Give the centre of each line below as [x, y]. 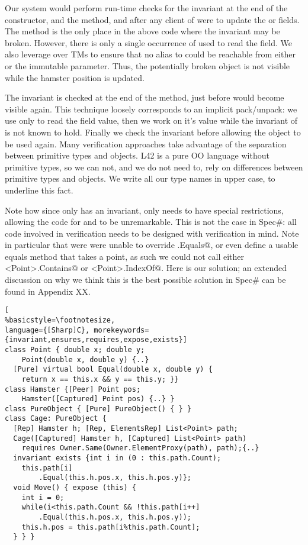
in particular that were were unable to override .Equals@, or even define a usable [152, 245]
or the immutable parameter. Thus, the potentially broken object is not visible [147, 65]
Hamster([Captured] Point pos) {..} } [98, 399]
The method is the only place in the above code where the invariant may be [142, 31]
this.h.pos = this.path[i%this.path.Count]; [111, 527]
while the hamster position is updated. [75, 77]
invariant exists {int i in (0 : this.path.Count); [117, 458]
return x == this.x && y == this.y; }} [100, 379]
